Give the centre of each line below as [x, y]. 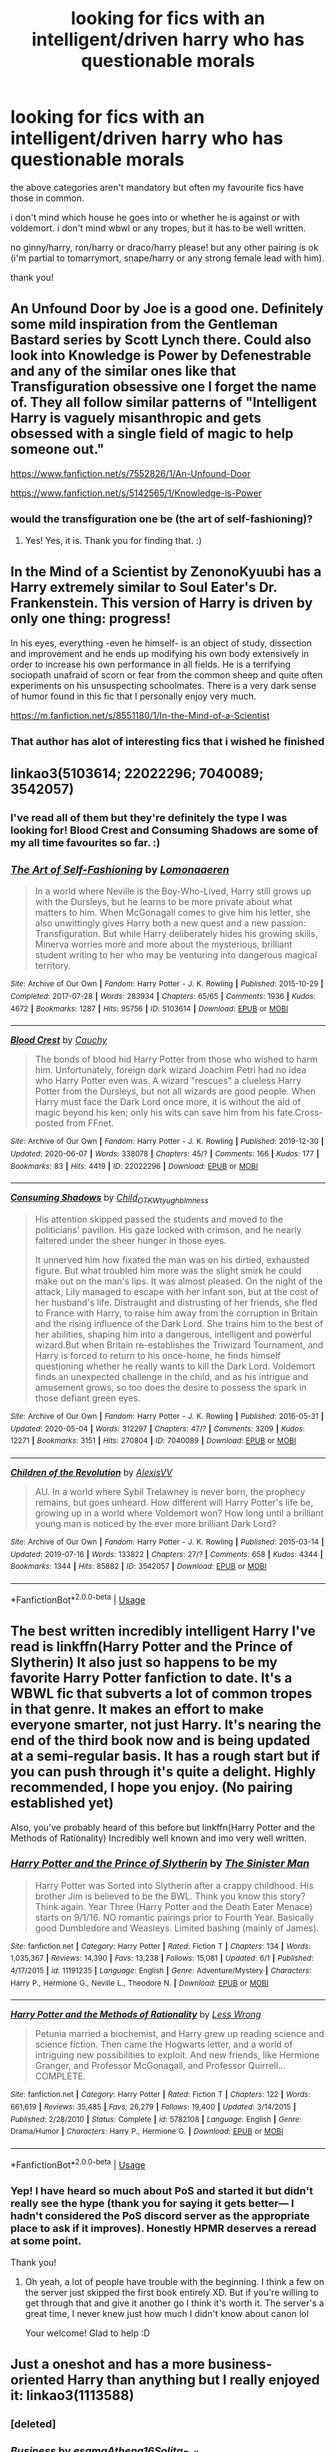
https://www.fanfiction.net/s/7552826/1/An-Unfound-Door [130, 473]
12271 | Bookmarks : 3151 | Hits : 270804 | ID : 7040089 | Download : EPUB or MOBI [153, 1441]
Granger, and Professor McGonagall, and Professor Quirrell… [160, 2066]
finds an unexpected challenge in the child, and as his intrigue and [171, 1377]
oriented [37, 2380]
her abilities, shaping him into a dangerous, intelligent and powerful [173, 1334]
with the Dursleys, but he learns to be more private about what [163, 902]
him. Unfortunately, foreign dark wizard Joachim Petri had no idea [170, 1070]
